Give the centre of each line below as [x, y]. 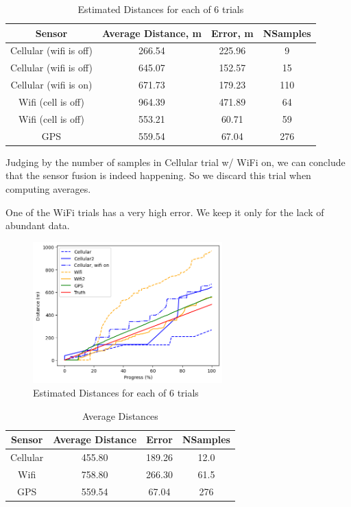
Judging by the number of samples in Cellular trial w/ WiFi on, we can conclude [175, 162]
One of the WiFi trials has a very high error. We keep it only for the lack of [165, 212]
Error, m [232, 33]
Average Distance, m [152, 33]
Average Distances [120, 415]
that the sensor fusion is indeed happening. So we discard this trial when [158, 175]
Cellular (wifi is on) [51, 85]
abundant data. [38, 225]
